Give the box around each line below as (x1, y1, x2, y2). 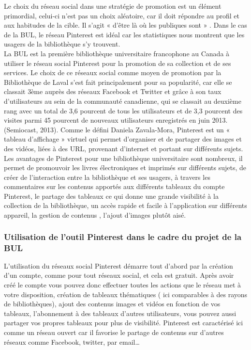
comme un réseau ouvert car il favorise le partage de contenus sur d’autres (4, 327, 224, 337)
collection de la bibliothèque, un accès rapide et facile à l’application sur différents (4, 200, 247, 210)
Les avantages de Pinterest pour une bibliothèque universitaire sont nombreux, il (4, 153, 243, 163)
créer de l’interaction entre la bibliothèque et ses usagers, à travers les (4, 172, 210, 182)
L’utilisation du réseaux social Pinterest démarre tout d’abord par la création (4, 260, 233, 270)
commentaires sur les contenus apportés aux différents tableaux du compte (4, 181, 225, 191)
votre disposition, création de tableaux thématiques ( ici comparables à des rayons (4, 289, 248, 299)
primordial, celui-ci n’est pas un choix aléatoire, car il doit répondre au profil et (4, 10, 239, 20)
